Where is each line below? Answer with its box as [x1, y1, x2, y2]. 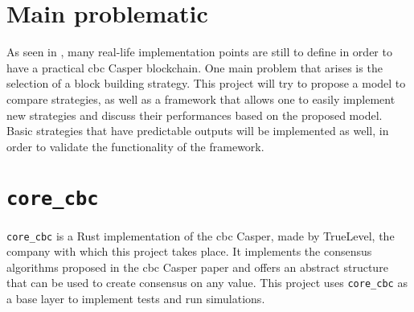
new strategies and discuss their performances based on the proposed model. [6, 106, 383, 123]
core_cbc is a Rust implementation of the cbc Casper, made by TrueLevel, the [6, 227, 395, 244]
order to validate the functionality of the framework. [6, 138, 264, 154]
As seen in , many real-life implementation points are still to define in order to [6, 43, 392, 60]
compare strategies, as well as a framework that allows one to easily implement [6, 90, 396, 107]
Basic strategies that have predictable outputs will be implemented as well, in [6, 122, 389, 139]
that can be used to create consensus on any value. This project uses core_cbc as [6, 274, 408, 291]
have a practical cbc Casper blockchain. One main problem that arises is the [6, 59, 383, 76]
